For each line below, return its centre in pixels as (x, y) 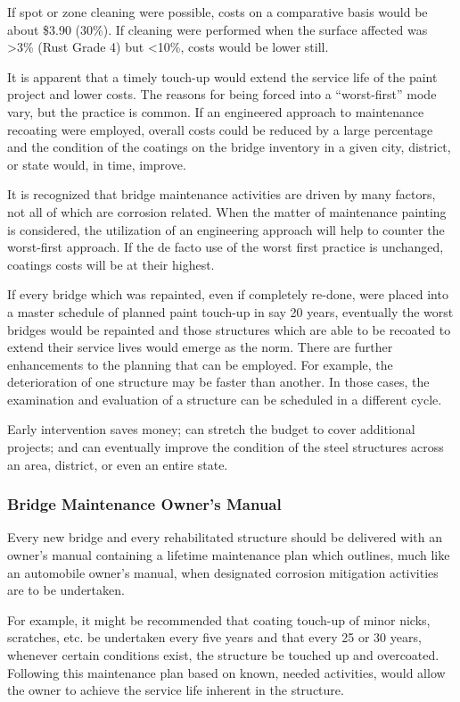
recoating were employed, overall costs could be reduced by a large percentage (220, 129)
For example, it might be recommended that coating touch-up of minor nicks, (219, 619)
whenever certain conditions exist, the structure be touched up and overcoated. (223, 655)
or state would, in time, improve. (97, 164)
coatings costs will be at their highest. (111, 264)
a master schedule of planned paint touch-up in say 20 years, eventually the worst (230, 311)
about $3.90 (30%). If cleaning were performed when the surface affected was (218, 29)
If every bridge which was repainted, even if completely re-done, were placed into (228, 294)
